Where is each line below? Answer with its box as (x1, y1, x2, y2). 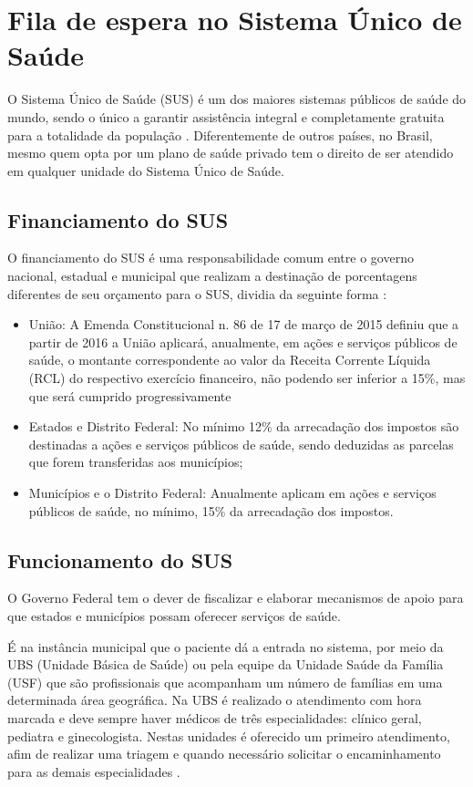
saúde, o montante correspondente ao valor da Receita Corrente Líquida (28, 350, 431, 369)
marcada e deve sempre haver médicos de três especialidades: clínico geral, (7, 708, 422, 727)
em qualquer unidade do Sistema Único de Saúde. (7, 161, 284, 180)
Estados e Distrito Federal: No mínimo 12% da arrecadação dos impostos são (28, 417, 459, 436)
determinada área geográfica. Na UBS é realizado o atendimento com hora (7, 690, 422, 709)
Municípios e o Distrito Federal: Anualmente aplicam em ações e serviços (28, 483, 437, 502)
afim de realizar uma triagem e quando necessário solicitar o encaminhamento (7, 744, 441, 763)
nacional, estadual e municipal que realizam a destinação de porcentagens (7, 266, 417, 285)
